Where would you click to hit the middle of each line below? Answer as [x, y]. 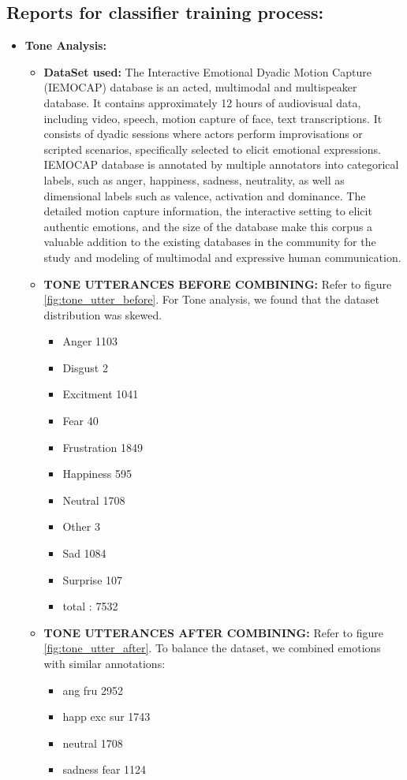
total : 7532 [90, 606]
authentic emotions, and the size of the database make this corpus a [208, 226]
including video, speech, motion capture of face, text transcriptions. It [213, 118]
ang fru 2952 [93, 690]
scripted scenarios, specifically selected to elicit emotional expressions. [212, 149]
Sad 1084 [84, 553]
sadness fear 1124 [105, 769]
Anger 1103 [90, 341]
